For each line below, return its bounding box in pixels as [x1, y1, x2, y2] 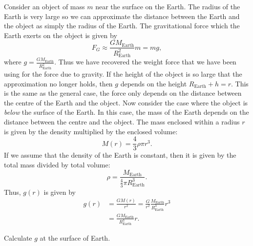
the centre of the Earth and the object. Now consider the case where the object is [4, 97, 248, 107]
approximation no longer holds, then [4, 78, 113, 88]
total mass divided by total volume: [4, 159, 110, 169]
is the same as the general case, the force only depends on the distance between [4, 88, 242, 98]
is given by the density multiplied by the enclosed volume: [4, 126, 178, 136]
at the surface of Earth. [40, 233, 110, 243]
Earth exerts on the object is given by [4, 30, 117, 40]
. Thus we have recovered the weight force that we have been [54, 57, 236, 67]
